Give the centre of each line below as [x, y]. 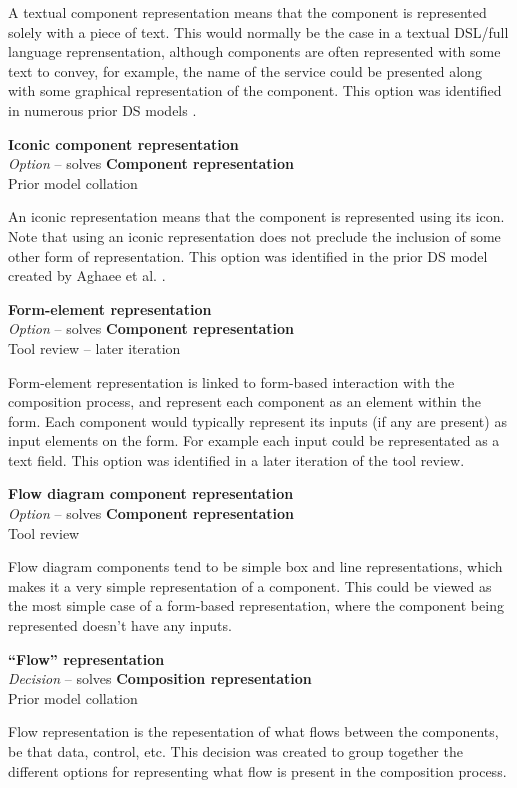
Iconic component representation [123, 143]
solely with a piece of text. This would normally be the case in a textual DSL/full [258, 31]
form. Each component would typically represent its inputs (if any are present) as [257, 420]
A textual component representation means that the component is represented [247, 12]
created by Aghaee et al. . [87, 275]
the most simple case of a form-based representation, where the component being [256, 605]
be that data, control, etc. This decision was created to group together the [235, 751]
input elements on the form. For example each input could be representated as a [254, 440]
